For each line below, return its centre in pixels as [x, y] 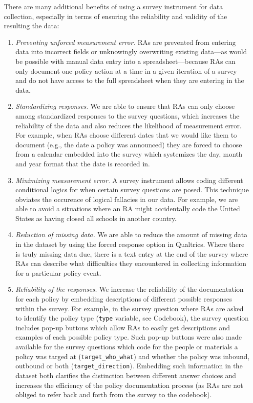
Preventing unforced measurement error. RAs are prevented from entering [126, 42]
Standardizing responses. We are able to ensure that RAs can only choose [125, 106]
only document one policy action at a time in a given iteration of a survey [126, 71]
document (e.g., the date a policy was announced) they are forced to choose [129, 144]
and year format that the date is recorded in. [83, 163]
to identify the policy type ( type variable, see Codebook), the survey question [132, 318]
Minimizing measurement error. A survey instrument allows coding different [129, 180]
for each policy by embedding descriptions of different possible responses [124, 299]
